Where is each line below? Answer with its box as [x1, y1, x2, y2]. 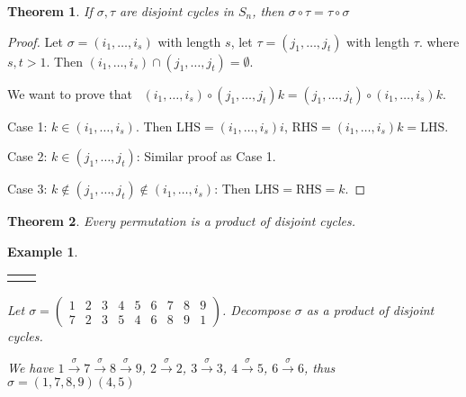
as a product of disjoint [306, 301, 435, 320]
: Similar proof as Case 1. [136, 147, 276, 166]
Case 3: [7, 179, 48, 198]
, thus [303, 357, 336, 376]
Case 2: [7, 147, 48, 166]
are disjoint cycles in [120, 2, 234, 20]
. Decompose [221, 301, 291, 320]
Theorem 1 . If [7, 2, 93, 20]
